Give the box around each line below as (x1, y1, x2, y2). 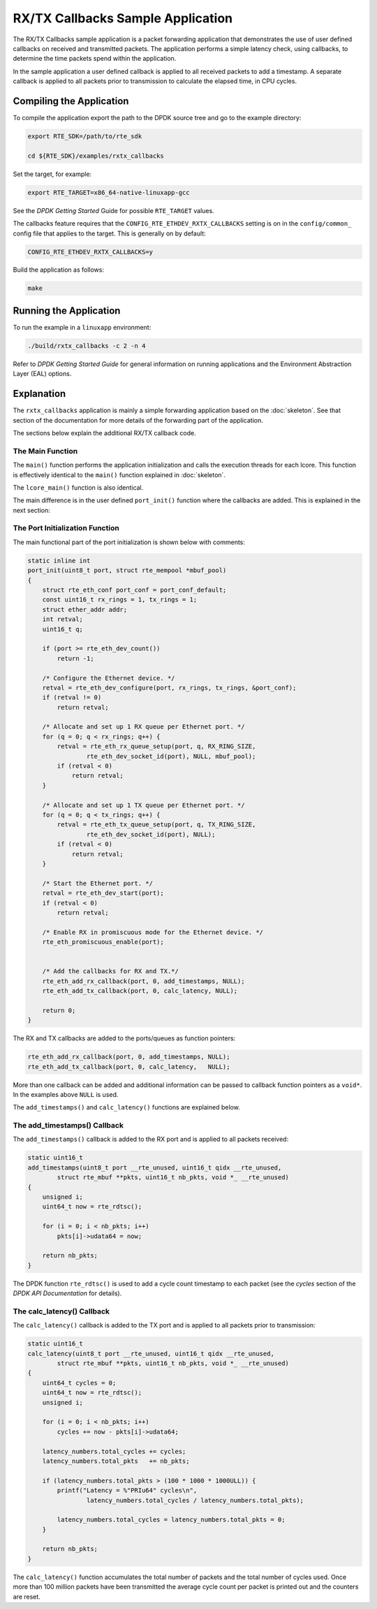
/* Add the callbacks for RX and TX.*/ (42, 968, 179, 975)
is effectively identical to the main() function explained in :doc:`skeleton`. (13, 470, 226, 479)
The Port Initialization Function (13, 523, 120, 533)
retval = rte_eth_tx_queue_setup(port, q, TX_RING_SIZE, (57, 821, 256, 829)
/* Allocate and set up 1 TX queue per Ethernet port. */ (42, 801, 245, 809)
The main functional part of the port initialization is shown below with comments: (13, 538, 246, 546)
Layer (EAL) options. (13, 370, 72, 378)
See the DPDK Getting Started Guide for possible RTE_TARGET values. (13, 206, 214, 214)
